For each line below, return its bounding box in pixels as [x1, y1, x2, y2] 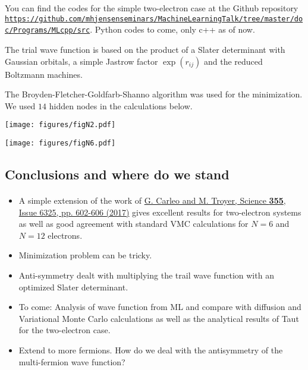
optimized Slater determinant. [18, 280, 128, 293]
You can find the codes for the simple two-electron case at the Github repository [5, 2, 298, 14]
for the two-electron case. [18, 324, 111, 336]
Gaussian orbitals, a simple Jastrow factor [5, 55, 158, 67]
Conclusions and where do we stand [5, 165, 230, 183]
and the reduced [203, 55, 263, 67]
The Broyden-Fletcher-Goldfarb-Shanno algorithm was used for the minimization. [5, 88, 303, 100]
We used [5, 99, 36, 112]
